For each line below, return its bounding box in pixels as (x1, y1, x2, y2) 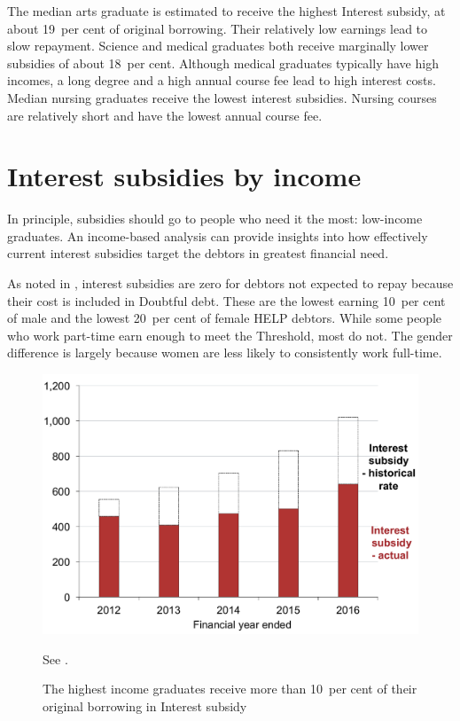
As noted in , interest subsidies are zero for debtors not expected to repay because (7, 274, 454, 293)
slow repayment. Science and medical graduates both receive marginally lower (7, 36, 429, 55)
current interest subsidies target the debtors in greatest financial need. (7, 244, 389, 263)
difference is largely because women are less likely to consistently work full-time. (7, 343, 442, 362)
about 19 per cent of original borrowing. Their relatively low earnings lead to (7, 19, 428, 37)
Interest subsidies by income (7, 158, 362, 194)
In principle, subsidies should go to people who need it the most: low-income (7, 209, 423, 228)
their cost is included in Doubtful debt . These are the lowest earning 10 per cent (7, 291, 446, 310)
